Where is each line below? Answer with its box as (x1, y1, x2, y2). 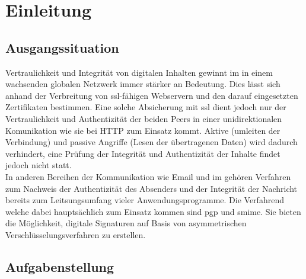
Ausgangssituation (5, 38, 119, 56)
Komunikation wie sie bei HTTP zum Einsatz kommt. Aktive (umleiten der (5, 124, 280, 136)
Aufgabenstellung (5, 257, 114, 275)
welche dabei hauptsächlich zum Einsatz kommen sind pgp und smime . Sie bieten (5, 205, 301, 217)
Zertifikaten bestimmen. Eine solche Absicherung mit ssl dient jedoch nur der (5, 101, 286, 113)
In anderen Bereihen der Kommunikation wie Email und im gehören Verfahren (5, 170, 291, 182)
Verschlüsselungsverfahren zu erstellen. (5, 228, 146, 240)
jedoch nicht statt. (5, 159, 72, 171)
